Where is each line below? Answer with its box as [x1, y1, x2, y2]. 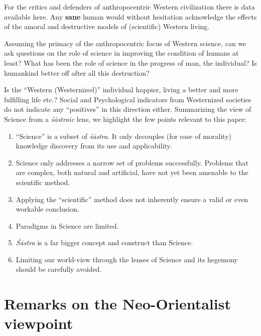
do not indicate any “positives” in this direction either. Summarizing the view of [4, 104, 251, 114]
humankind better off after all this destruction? [4, 67, 150, 78]
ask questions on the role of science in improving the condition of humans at [4, 48, 239, 58]
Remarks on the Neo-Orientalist [4, 293, 231, 314]
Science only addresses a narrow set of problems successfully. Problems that [16, 157, 248, 167]
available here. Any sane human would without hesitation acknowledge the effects [4, 11, 257, 22]
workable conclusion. [16, 204, 79, 214]
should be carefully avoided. [16, 264, 102, 274]
